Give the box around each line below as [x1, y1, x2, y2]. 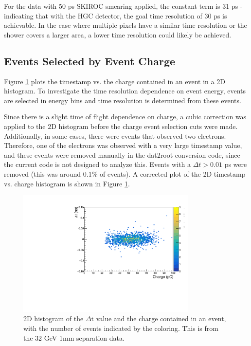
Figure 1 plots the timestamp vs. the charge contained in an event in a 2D [4, 76, 225, 86]
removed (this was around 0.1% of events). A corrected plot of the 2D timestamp [4, 168, 246, 179]
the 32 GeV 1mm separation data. [23, 332, 125, 343]
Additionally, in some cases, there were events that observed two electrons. [4, 130, 226, 141]
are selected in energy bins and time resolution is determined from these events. [4, 95, 241, 105]
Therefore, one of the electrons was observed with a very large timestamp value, [4, 140, 242, 150]
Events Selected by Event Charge [4, 53, 176, 68]
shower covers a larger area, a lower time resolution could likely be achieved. [4, 29, 232, 39]
